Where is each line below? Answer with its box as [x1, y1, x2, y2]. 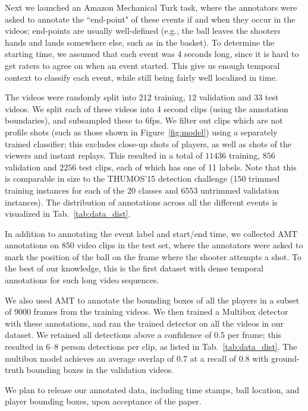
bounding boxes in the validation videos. [26, 363, 174, 376]
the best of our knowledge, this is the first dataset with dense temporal [5, 262, 263, 274]
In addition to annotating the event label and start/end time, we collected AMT [5, 227, 298, 239]
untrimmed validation [200, 184, 279, 196]
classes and [138, 184, 178, 196]
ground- [271, 352, 300, 364]
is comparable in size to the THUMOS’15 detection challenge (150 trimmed [5, 172, 280, 185]
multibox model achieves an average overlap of [5, 352, 174, 364]
